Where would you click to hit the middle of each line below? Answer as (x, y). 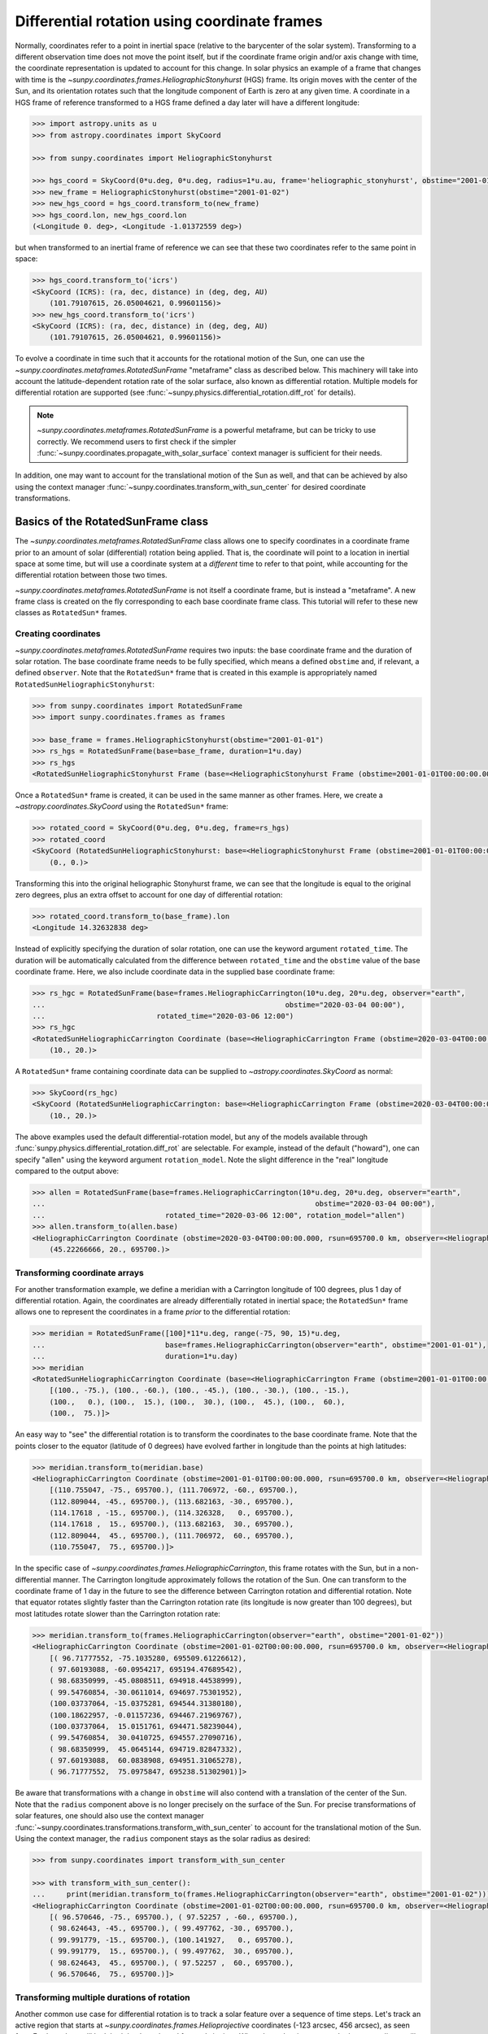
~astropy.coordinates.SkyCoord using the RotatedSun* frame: (122, 806)
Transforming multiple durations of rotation (102, 1997)
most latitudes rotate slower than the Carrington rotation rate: (118, 1613)
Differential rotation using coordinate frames (169, 21)
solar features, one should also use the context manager (109, 1816)
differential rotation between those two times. (91, 575)
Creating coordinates (58, 634)
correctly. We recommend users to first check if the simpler (137, 441)
